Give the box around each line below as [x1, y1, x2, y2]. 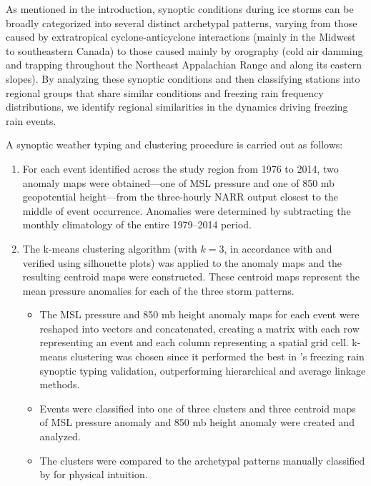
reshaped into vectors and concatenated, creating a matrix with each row [39, 320, 360, 335]
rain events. [6, 113, 56, 128]
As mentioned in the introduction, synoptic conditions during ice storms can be [6, 1, 354, 16]
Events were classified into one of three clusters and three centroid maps [39, 400, 356, 415]
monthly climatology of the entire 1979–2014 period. [22, 217, 252, 232]
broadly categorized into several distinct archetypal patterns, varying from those [6, 15, 357, 30]
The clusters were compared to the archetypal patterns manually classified [39, 452, 365, 467]
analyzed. [39, 429, 81, 444]
